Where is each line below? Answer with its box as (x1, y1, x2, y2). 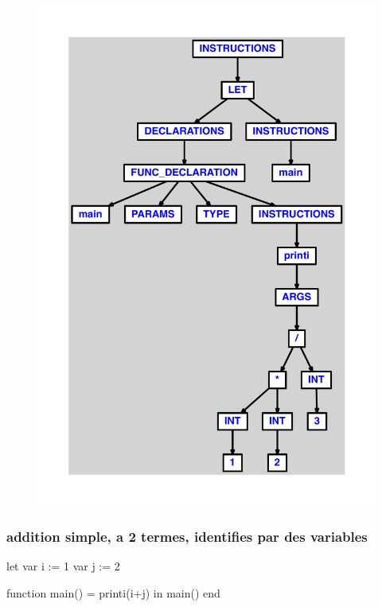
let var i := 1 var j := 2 (6, 558, 120, 574)
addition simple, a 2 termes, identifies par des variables (6, 526, 368, 546)
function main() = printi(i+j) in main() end (6, 584, 220, 601)
